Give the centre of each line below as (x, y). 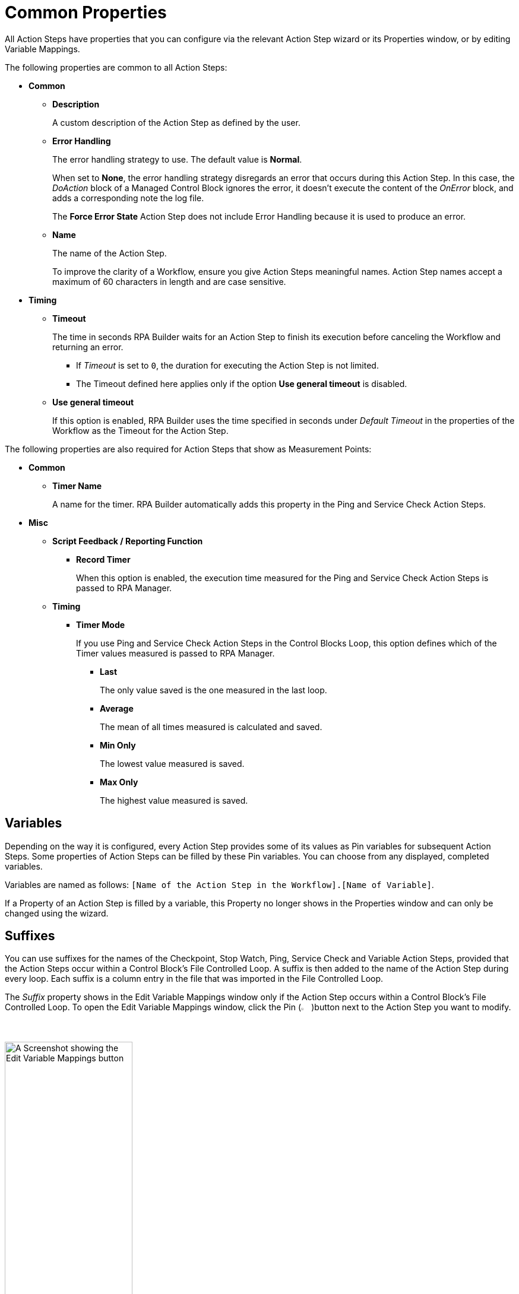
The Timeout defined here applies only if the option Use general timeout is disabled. (242, 383)
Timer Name (77, 486)
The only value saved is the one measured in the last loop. (213, 690)
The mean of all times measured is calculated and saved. (211, 727)
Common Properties (86, 12)
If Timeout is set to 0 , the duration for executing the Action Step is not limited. (227, 365)
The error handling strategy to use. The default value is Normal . (177, 159)
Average (117, 708)
